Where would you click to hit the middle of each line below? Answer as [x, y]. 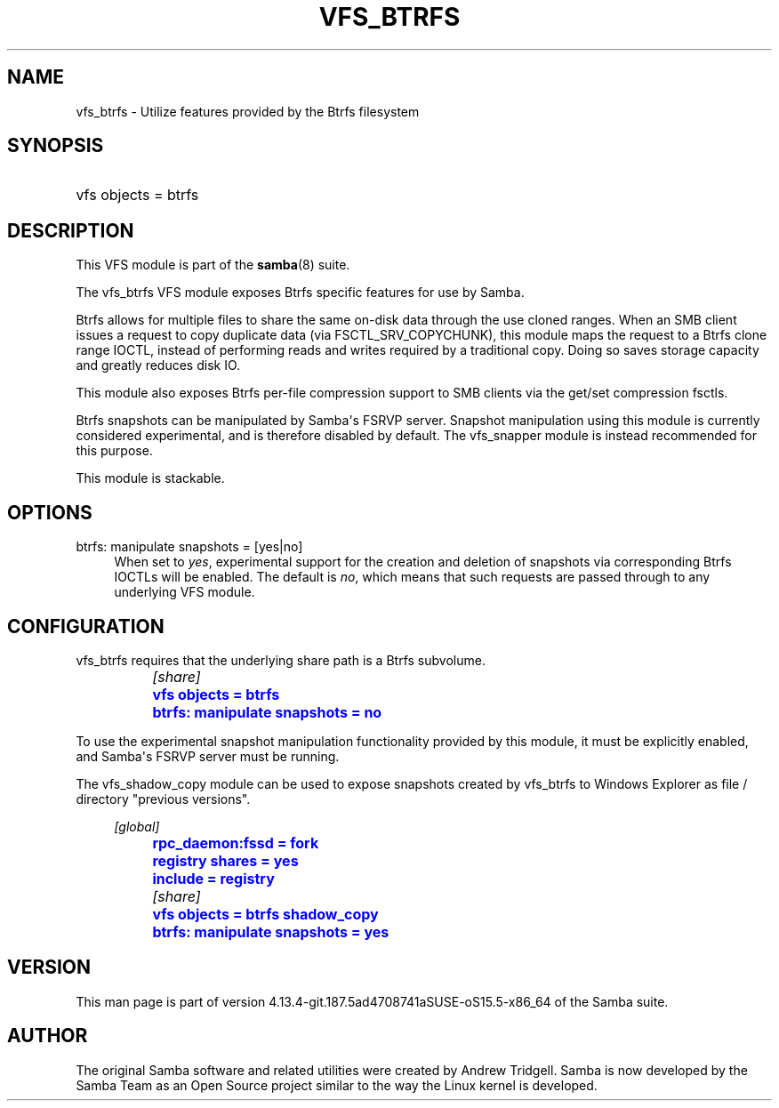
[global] [137, 826]
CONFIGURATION [86, 626]
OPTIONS [50, 512]
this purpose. [114, 451]
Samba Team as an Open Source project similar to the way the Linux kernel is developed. [337, 1085]
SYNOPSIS [56, 146]
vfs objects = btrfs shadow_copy [265, 914]
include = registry [213, 878]
